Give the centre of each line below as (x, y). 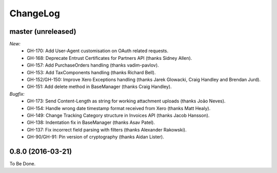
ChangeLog (35, 13)
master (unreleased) (43, 31)
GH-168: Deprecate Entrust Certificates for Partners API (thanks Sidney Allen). (110, 58)
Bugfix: (17, 94)
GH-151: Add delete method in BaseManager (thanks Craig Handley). (99, 86)
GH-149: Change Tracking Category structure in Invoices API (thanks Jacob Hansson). (118, 115)
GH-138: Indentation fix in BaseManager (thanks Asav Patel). (91, 122)
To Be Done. (23, 164)
